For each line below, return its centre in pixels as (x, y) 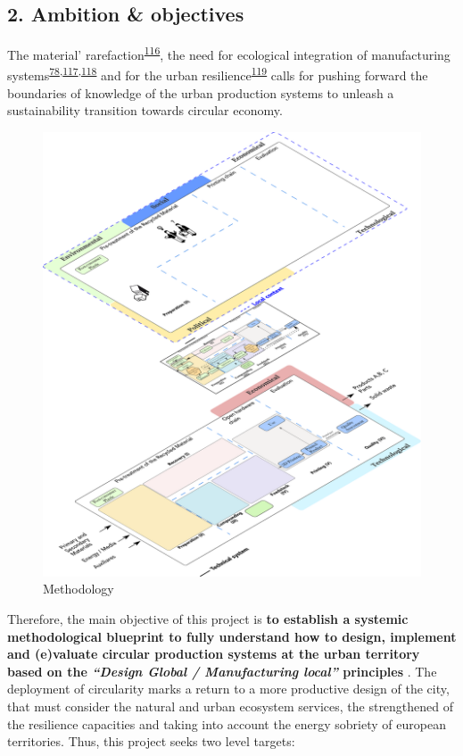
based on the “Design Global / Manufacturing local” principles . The (222, 671)
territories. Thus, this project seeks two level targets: (151, 741)
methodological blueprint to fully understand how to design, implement (232, 636)
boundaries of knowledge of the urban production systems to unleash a (201, 92)
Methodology (79, 589)
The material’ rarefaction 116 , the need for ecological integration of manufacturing (229, 53)
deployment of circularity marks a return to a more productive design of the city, (228, 689)
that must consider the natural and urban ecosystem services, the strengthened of (231, 706)
